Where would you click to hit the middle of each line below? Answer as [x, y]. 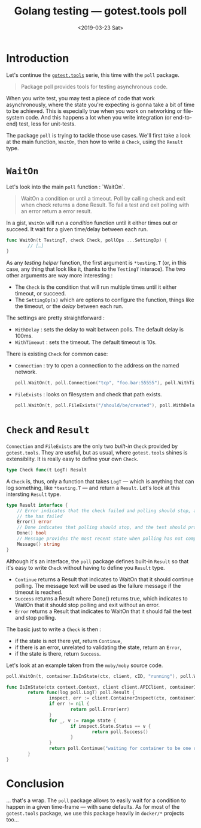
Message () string [39, 544]
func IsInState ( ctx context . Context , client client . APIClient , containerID [103, 687]
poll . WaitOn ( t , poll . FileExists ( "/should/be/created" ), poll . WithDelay [106, 406]
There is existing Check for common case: [57, 354]
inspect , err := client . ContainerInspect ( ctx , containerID [124, 698]
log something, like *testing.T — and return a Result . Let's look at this [93, 488]
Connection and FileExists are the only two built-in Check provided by [92, 446]
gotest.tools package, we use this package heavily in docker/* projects [95, 813]
